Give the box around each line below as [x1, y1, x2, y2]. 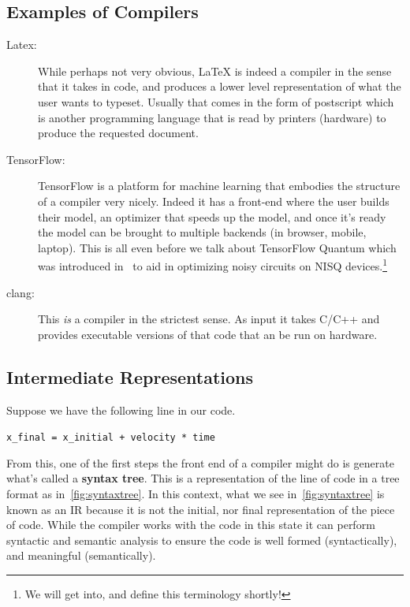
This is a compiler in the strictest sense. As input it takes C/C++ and [38, 311, 380, 327]
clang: [6, 284, 35, 300]
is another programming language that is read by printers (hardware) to [38, 109, 386, 125]
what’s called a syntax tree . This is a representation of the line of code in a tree [6, 470, 400, 486]
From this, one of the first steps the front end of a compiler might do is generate [6, 454, 394, 471]
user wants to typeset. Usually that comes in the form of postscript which [38, 93, 394, 110]
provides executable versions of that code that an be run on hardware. [38, 326, 378, 342]
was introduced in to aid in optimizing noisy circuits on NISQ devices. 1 [38, 255, 387, 274]
